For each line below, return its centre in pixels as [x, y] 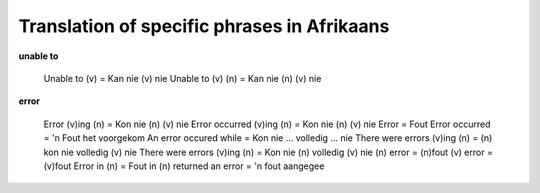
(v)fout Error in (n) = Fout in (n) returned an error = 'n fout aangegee [184, 166]
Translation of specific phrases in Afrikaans [204, 26]
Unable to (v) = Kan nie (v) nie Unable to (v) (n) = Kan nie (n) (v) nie [182, 78]
